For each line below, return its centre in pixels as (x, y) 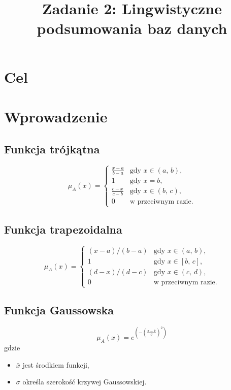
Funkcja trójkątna (52, 149)
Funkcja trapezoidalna (63, 229)
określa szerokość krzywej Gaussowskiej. (85, 382)
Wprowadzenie (56, 116)
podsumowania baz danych (132, 28)
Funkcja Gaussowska (59, 310)
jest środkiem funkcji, (56, 364)
